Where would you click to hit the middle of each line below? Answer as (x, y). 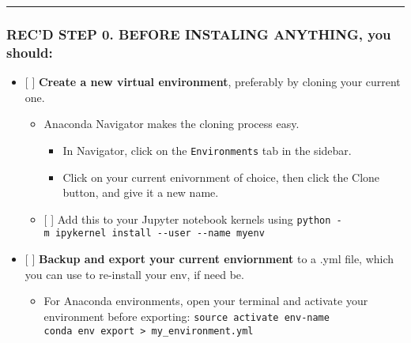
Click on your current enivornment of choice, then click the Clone (221, 177)
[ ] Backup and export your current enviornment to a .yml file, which (209, 259)
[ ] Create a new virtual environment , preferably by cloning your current (213, 82)
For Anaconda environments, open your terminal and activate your (206, 301)
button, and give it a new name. (141, 192)
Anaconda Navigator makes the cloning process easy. (172, 124)
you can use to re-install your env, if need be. (134, 274)
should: (30, 52)
